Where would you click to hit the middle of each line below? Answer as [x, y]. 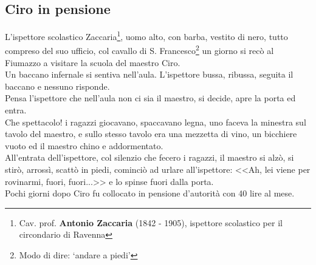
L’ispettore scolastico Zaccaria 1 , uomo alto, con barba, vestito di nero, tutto [146, 35]
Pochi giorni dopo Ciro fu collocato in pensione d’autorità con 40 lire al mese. [150, 193]
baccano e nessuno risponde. [57, 86]
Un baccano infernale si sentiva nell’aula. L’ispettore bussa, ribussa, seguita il [149, 74]
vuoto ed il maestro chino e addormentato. [84, 145]
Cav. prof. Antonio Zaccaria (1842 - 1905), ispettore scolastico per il [151, 222]
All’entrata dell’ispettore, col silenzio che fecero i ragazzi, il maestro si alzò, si [149, 157]
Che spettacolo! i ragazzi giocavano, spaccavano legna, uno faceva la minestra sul [156, 122]
